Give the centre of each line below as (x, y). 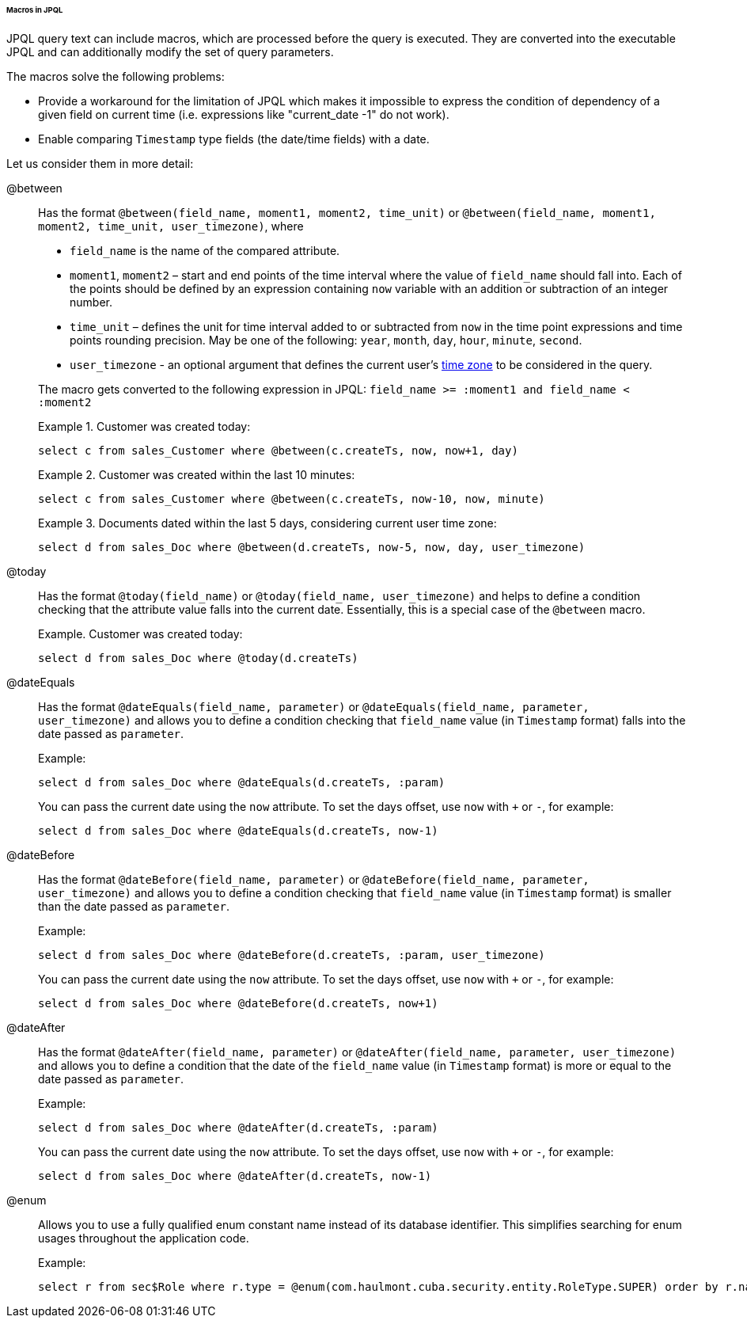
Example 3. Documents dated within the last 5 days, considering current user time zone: (267, 523)
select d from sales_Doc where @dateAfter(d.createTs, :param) (238, 1127)
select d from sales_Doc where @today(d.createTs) (198, 658)
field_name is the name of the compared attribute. (205, 250)
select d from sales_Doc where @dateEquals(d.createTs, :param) (242, 782)
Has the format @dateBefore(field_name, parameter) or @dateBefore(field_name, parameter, (314, 879)
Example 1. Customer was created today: (144, 426)
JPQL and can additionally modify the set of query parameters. (170, 51)
